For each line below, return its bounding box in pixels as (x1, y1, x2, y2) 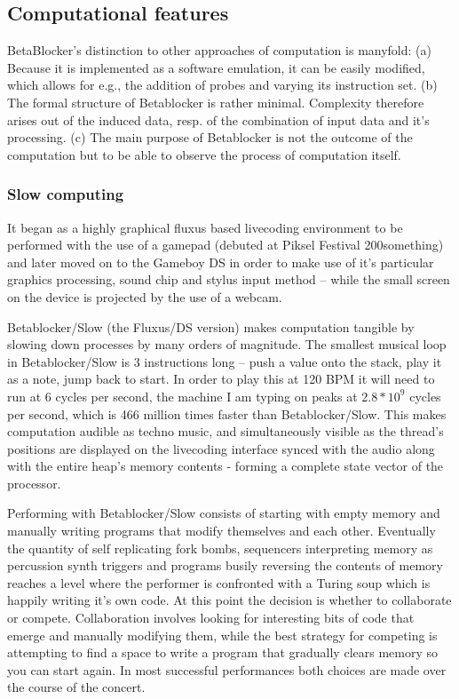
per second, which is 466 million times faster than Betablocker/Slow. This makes (7, 404, 447, 423)
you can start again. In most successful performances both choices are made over (7, 660, 447, 679)
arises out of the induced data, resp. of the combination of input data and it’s (7, 110, 430, 129)
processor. (7, 473, 61, 492)
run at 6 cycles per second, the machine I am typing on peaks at (7, 386, 358, 405)
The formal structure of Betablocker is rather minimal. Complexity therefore (7, 92, 424, 111)
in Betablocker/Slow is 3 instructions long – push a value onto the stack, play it (7, 352, 442, 370)
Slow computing (7, 183, 124, 205)
